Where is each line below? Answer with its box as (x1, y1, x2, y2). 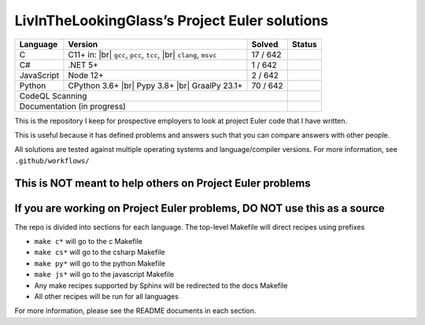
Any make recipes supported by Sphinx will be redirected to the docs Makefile (34, 280, 288, 290)
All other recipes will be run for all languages (34, 291, 179, 301)
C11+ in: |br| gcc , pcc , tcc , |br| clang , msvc (68, 49, 217, 60)
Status (291, 39, 318, 50)
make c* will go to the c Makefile (34, 237, 143, 246)
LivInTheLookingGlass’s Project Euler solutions (14, 12, 329, 29)
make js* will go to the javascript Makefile (34, 270, 175, 279)
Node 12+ (68, 69, 104, 80)
